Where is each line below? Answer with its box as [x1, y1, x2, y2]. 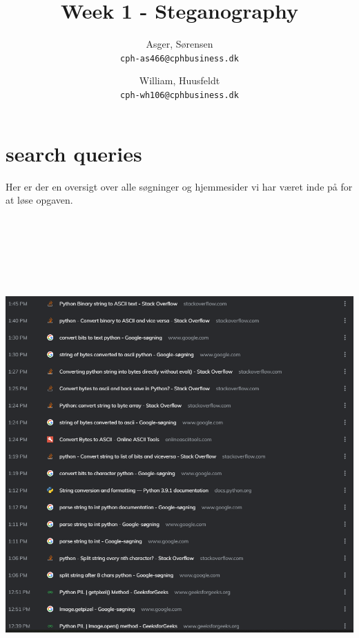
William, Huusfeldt [139, 73, 220, 88]
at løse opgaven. [6, 193, 73, 207]
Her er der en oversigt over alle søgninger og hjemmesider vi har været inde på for [6, 179, 353, 193]
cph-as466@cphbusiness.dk [120, 53, 239, 64]
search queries [6, 139, 142, 167]
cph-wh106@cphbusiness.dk [120, 90, 239, 100]
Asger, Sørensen [146, 37, 213, 51]
